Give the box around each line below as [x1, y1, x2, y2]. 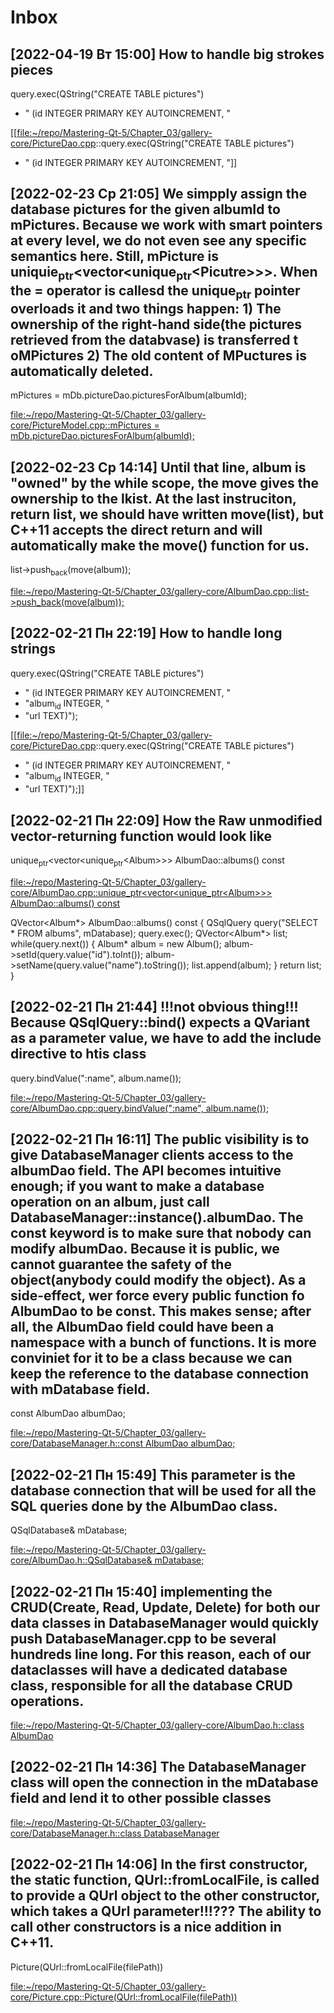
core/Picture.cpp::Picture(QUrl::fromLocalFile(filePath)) [10, 1991, 238, 2003]
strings [10, 641, 56, 658]
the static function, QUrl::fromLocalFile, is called [10, 1872, 320, 1889]
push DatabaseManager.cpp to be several [10, 1630, 277, 1647]
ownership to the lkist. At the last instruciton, [10, 490, 297, 507]
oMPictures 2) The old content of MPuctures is [10, 347, 307, 364]
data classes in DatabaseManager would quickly [10, 1614, 320, 1631]
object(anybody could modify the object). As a [10, 1272, 307, 1289]
